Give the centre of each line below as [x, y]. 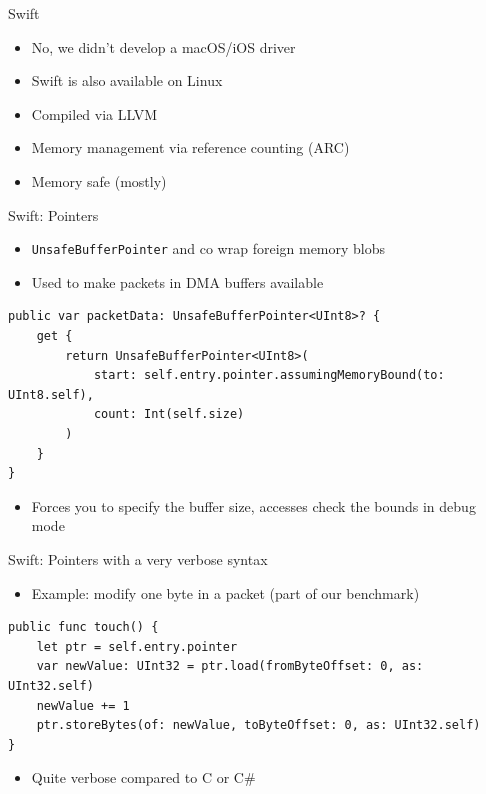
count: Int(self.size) [169, 414]
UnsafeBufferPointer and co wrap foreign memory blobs [208, 248]
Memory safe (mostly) [99, 180]
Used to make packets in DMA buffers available [177, 281]
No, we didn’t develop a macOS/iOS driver [163, 46]
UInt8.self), [51, 394]
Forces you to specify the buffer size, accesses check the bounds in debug [253, 505]
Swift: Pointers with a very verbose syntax [138, 558]
